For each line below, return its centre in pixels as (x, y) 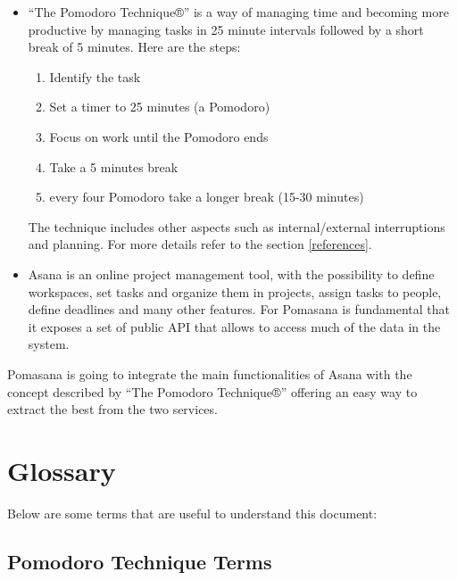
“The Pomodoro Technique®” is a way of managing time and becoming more (238, 12)
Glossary (62, 470)
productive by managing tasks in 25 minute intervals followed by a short (226, 29)
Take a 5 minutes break (114, 166)
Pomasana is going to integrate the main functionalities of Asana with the (210, 373)
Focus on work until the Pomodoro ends (159, 136)
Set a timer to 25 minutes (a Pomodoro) (160, 107)
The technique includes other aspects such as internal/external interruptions (237, 226)
